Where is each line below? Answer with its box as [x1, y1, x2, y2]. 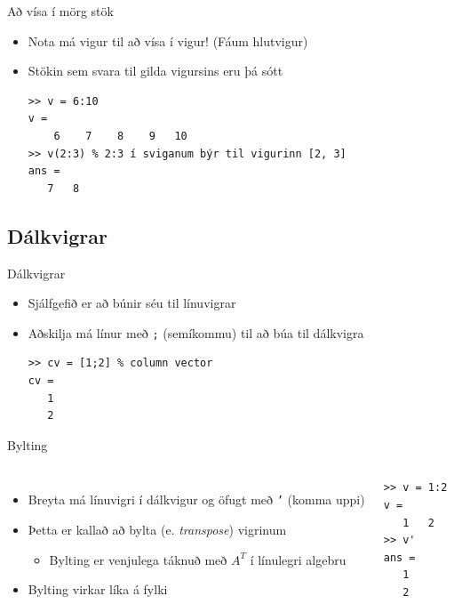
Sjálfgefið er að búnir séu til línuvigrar [28, 294, 236, 312]
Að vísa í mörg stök [7, 2, 114, 20]
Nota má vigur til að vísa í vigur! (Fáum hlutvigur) [28, 31, 308, 50]
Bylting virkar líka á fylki [28, 580, 168, 599]
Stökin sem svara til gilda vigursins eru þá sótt [28, 61, 283, 80]
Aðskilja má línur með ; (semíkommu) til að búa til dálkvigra [28, 323, 364, 342]
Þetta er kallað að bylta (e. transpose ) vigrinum [28, 520, 287, 539]
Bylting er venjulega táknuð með [49, 550, 227, 568]
